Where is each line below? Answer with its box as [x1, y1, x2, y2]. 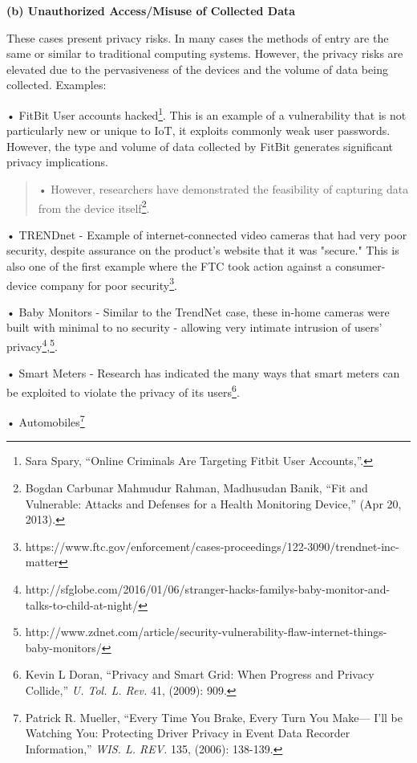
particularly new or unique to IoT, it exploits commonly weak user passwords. [6, 122, 391, 139]
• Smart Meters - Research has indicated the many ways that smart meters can [6, 365, 400, 381]
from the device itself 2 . [38, 197, 150, 216]
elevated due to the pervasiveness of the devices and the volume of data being [6, 60, 388, 77]
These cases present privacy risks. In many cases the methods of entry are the [6, 29, 389, 46]
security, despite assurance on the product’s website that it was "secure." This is [6, 242, 399, 259]
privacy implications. [6, 153, 108, 170]
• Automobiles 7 [6, 411, 85, 430]
